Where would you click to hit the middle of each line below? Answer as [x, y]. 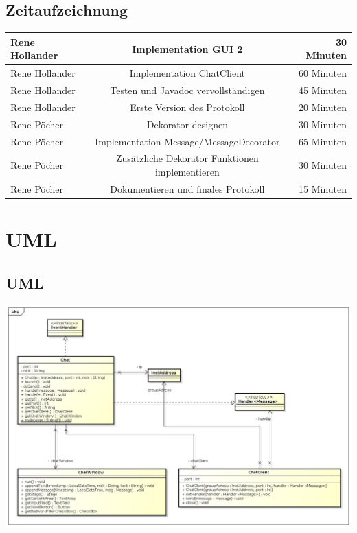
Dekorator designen [187, 124]
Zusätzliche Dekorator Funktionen [187, 158]
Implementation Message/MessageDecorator [187, 141]
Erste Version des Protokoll [187, 107]
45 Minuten [322, 90]
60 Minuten [322, 73]
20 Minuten [322, 107]
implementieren [187, 171]
